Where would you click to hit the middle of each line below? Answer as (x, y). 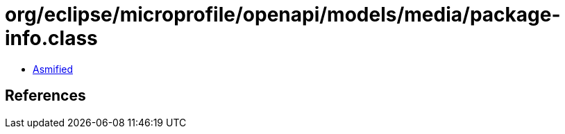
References (45, 96)
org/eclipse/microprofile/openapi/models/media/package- (283, 15)
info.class (51, 38)
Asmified (53, 69)
